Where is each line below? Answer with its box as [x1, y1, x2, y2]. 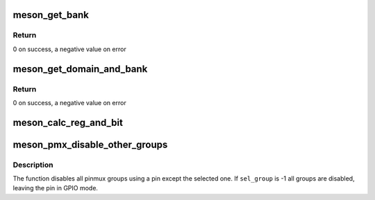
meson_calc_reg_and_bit [12, 116, 123, 128]
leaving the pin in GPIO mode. [12, 184, 99, 192]
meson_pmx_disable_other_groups [12, 138, 168, 150]
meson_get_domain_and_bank [12, 63, 148, 75]
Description [12, 160, 53, 170]
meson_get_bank [12, 9, 90, 21]
